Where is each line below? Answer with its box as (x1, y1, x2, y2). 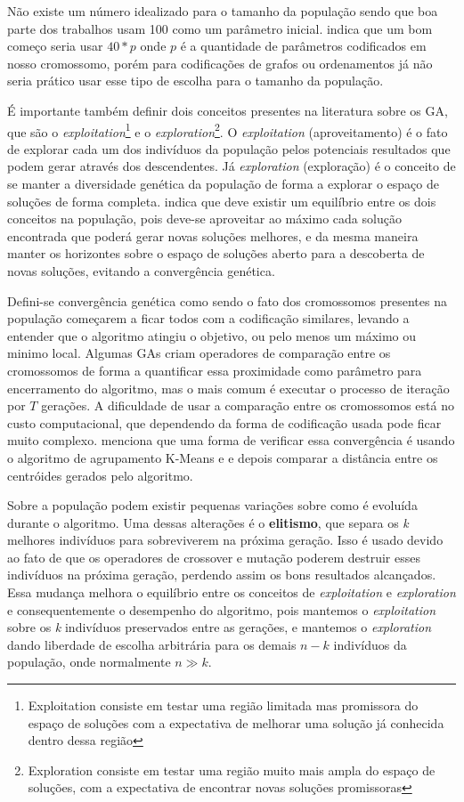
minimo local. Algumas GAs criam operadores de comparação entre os (7, 344, 391, 362)
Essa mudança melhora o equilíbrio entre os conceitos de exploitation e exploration (7, 583, 456, 602)
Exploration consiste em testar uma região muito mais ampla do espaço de (28, 760, 436, 779)
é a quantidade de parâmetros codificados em (180, 36, 427, 55)
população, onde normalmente (7, 652, 171, 671)
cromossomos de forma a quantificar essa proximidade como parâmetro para (7, 360, 422, 379)
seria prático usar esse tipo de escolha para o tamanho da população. (7, 71, 384, 90)
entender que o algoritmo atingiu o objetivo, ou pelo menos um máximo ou (7, 326, 417, 344)
